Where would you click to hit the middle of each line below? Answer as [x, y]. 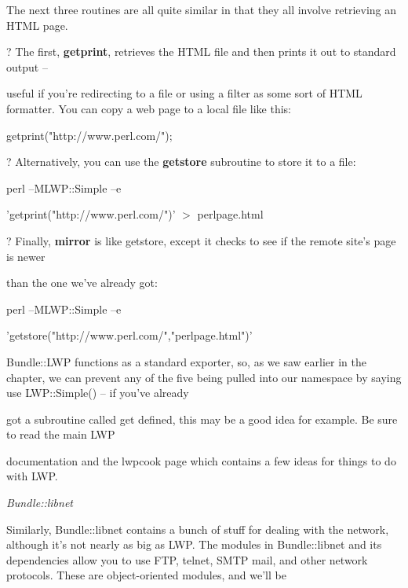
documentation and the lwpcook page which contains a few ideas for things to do [201, 460]
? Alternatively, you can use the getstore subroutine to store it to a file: [181, 162]
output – [27, 66]
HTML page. [37, 25]
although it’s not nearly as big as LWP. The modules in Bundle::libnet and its [194, 544]
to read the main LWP [61, 434]
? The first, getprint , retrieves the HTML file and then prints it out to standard [201, 51]
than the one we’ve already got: [82, 283]
